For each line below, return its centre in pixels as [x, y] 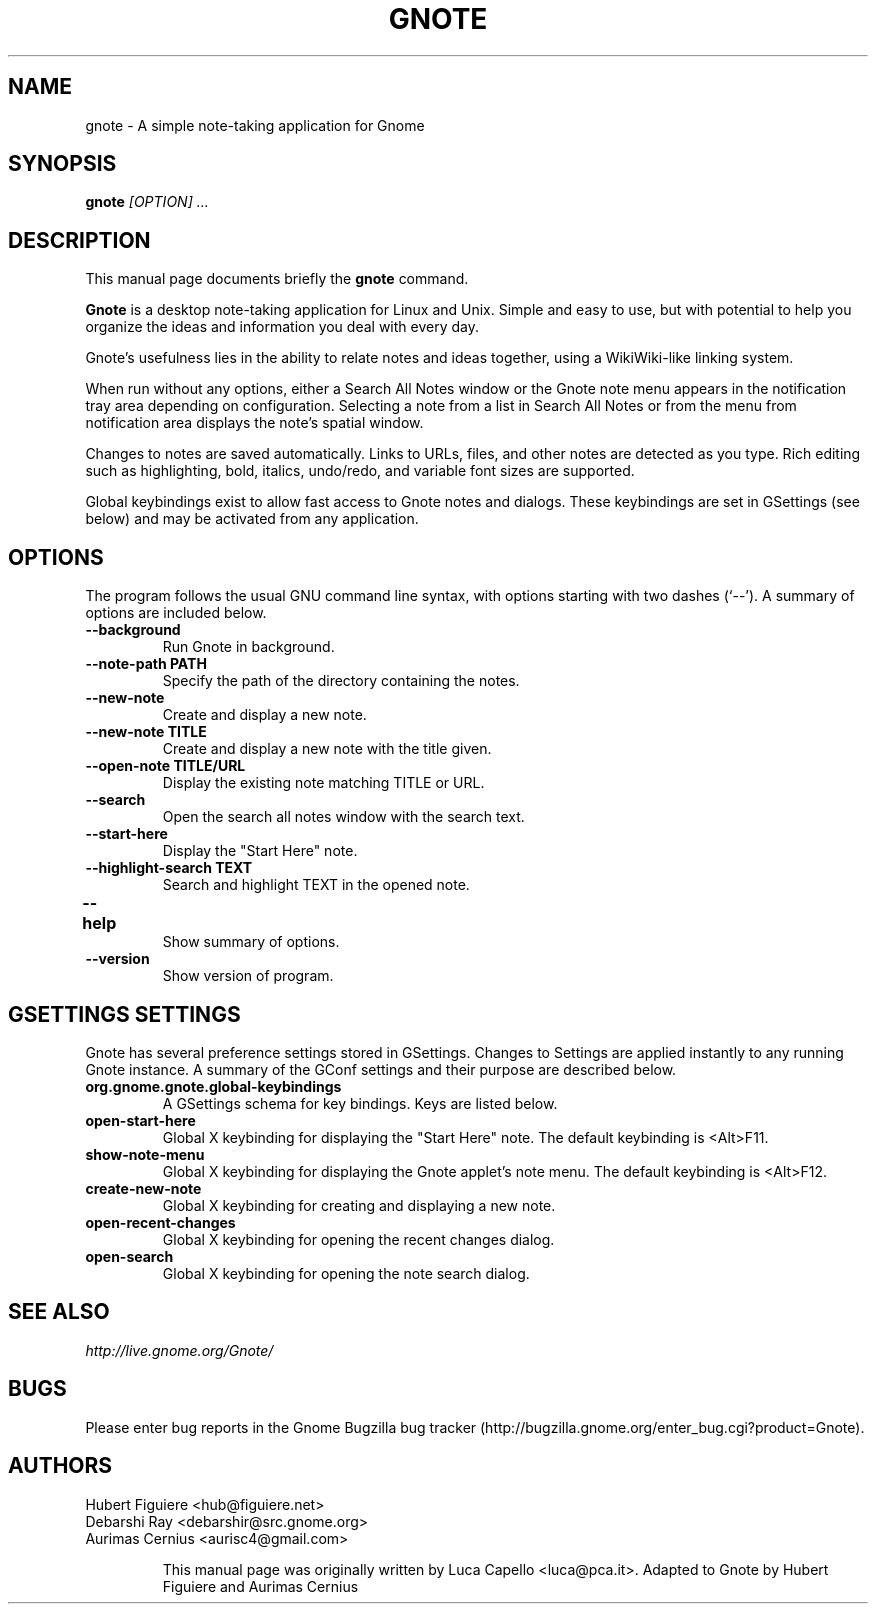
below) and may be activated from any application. [252, 519]
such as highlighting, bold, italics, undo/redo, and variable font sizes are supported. [360, 471]
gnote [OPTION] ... [147, 202]
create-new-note [143, 1188]
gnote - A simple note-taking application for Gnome [255, 125]
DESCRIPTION [79, 240]
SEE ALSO [59, 1312]
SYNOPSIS [62, 164]
